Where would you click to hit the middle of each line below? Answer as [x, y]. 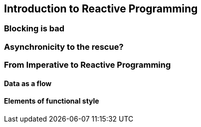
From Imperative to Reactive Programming [88, 65]
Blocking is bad [34, 29]
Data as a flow [28, 83]
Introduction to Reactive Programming [101, 9]
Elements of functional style [52, 101]
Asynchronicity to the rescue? [64, 47]
